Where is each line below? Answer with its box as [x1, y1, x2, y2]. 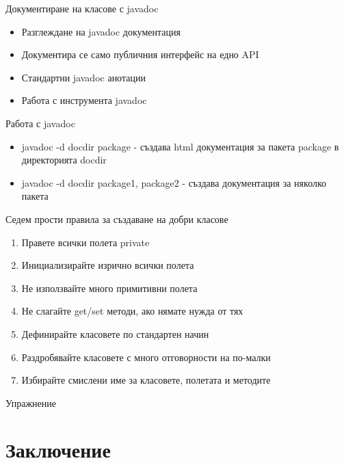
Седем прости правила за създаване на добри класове [5, 211, 228, 226]
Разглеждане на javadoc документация [21, 24, 181, 38]
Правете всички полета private [21, 235, 150, 249]
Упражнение [5, 395, 56, 410]
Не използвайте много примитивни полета [21, 280, 198, 295]
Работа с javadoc [5, 116, 75, 130]
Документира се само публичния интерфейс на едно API [21, 47, 259, 62]
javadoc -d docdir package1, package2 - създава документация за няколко [21, 175, 327, 189]
